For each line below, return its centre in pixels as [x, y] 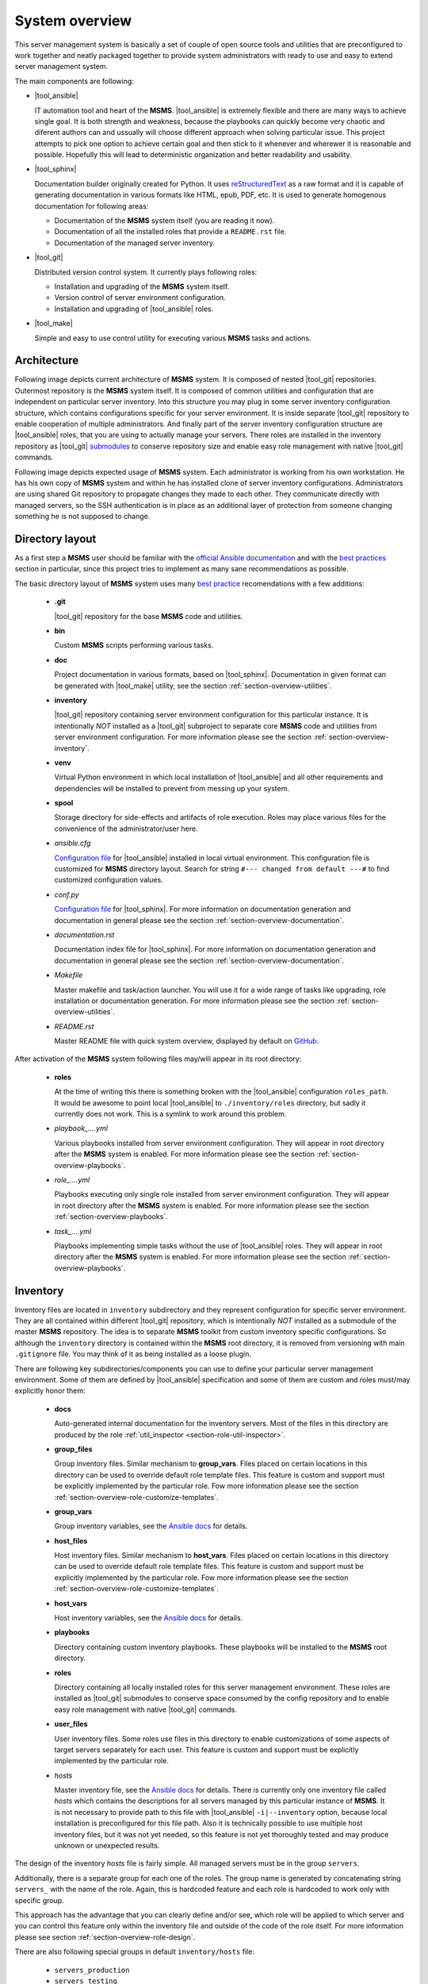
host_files [71, 1540]
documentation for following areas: [92, 206]
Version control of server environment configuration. [140, 298]
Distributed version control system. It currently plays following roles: [146, 272]
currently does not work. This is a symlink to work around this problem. [170, 1114]
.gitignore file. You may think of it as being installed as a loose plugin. [133, 1354]
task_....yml [73, 1231]
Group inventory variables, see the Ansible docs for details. [151, 1526]
